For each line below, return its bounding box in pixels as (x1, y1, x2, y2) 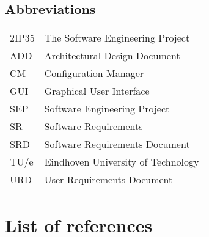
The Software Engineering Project (44, 31, 190, 45)
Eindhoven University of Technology (44, 155, 199, 169)
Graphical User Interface (44, 84, 150, 98)
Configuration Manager (44, 66, 144, 81)
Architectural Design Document (44, 48, 180, 63)
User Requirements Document (44, 172, 173, 187)
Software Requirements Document (44, 137, 190, 151)
